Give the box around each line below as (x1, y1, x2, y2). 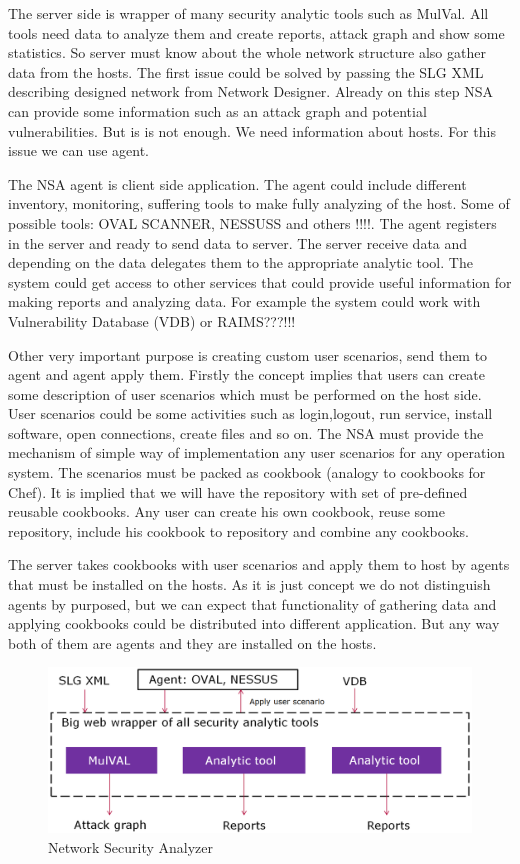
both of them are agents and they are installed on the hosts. (8, 632, 377, 653)
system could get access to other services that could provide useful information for (8, 271, 512, 292)
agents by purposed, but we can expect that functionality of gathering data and (8, 593, 497, 614)
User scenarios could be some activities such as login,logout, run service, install (8, 403, 493, 424)
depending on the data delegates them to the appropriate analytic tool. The (8, 252, 473, 273)
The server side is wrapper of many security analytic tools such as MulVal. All (8, 3, 489, 23)
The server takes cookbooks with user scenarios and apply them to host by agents (8, 554, 510, 575)
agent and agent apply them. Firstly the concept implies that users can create (8, 364, 485, 385)
